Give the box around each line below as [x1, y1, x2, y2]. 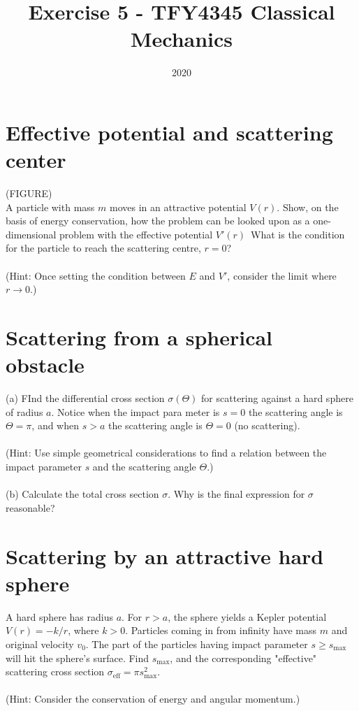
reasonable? [6, 500, 55, 515]
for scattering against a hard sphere [201, 391, 353, 405]
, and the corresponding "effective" [170, 650, 317, 665]
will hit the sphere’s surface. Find [6, 650, 149, 665]
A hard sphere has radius [6, 609, 113, 624]
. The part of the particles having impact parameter [85, 636, 308, 651]
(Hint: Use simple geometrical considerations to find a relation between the [6, 445, 327, 460]
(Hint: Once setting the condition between [6, 268, 186, 282]
